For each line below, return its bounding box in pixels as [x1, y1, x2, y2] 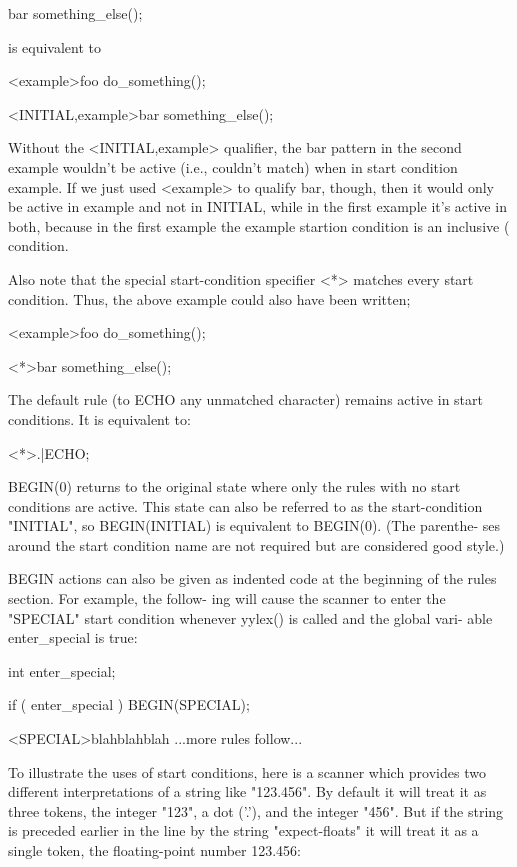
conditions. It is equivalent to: [8, 408, 191, 429]
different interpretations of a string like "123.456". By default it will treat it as [8, 781, 487, 802]
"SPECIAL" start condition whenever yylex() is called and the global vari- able [8, 607, 493, 628]
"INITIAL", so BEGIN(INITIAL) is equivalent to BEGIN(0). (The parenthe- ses [8, 515, 501, 536]
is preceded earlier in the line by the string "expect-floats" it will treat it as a [8, 820, 479, 841]
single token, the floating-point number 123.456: [8, 840, 301, 860]
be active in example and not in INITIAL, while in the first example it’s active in [8, 196, 507, 217]
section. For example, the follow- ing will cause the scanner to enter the [8, 588, 446, 609]
